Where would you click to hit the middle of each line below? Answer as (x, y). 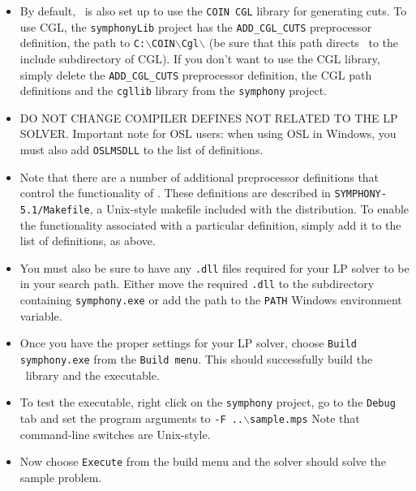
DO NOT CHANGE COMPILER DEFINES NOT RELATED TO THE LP (209, 117)
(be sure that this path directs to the (304, 43)
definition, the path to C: (83, 43)
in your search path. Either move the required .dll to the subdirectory (197, 284)
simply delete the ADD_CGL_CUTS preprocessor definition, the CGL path (196, 74)
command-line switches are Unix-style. (115, 434)
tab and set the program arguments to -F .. (132, 418)
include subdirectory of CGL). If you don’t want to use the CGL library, (200, 58)
